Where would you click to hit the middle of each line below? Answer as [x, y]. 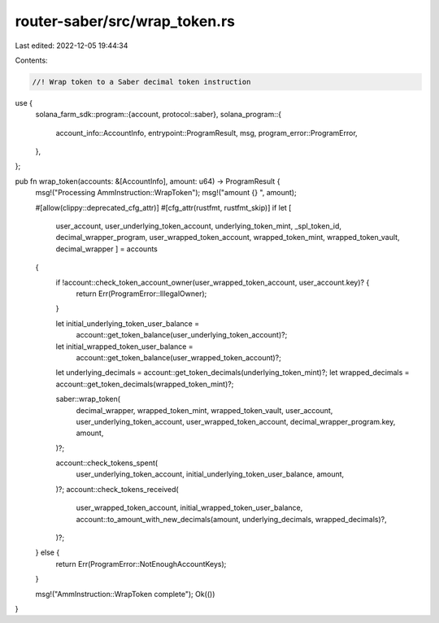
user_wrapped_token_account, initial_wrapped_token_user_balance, [189, 508]
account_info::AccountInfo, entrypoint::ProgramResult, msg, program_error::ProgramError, [206, 133]
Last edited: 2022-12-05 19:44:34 [72, 46]
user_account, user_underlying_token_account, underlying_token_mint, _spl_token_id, [198, 226]
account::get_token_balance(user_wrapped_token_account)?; [179, 357]
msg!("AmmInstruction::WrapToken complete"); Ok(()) [125, 594]
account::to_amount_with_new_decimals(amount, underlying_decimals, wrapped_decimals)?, [231, 519]
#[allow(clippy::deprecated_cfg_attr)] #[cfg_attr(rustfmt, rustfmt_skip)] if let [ [163, 207]
